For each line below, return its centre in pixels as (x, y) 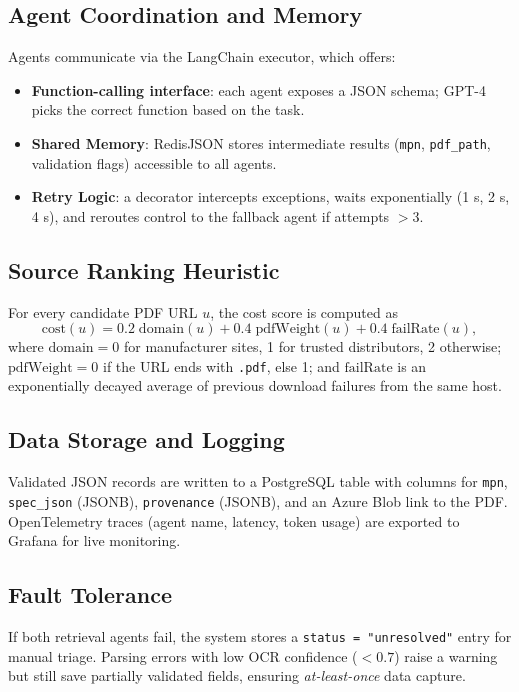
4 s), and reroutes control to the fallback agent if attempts (210, 215)
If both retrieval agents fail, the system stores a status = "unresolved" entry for (260, 635)
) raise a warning (446, 655)
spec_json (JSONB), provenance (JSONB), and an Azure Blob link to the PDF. (258, 500)
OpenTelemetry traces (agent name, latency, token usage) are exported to (234, 520)
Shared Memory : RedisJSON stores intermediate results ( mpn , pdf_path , (261, 142)
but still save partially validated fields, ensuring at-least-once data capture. (237, 675)
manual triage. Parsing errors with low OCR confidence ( (183, 655)
